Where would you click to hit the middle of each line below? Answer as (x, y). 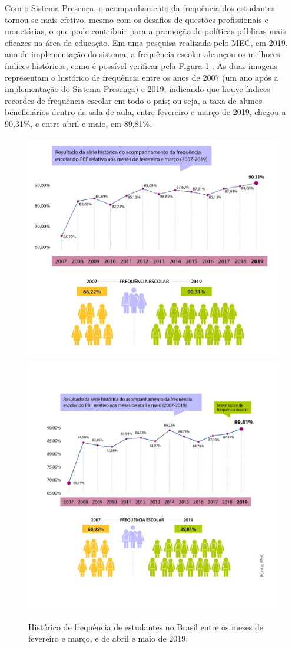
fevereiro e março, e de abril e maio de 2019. (108, 638)
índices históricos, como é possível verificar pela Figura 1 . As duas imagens (141, 65)
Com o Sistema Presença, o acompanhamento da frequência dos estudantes (140, 8)
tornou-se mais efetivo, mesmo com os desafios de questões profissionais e (137, 19)
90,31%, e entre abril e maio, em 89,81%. (79, 123)
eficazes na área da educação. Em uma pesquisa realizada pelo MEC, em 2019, (146, 42)
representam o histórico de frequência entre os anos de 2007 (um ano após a (142, 77)
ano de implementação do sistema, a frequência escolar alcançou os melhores (142, 54)
